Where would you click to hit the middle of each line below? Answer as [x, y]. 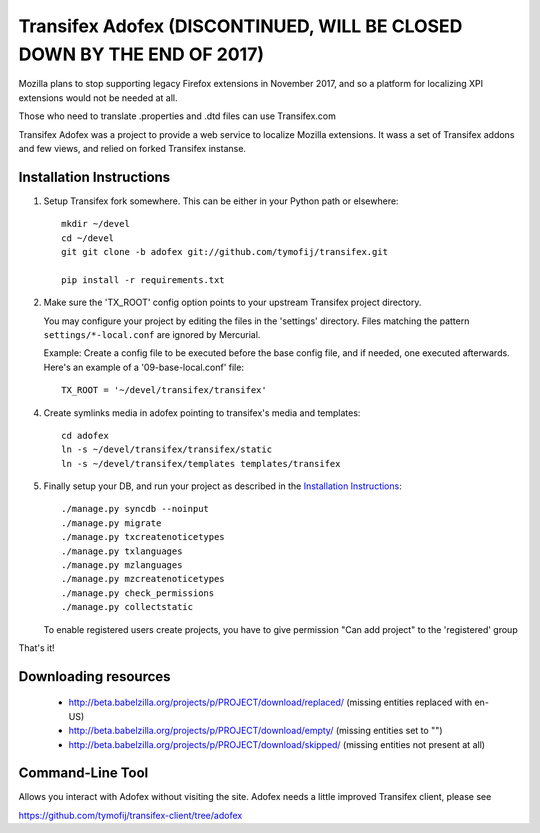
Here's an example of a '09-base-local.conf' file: [144, 367]
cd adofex [85, 435]
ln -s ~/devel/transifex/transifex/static [167, 449]
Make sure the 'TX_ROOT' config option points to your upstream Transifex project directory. [232, 302]
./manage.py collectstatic [127, 607]
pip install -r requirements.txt [143, 279]
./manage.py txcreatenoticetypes [143, 537]
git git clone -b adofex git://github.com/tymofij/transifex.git [225, 251]
